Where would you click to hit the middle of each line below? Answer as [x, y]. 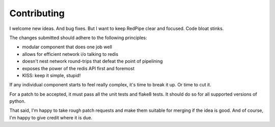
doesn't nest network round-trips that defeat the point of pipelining [92, 61]
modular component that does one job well [67, 47]
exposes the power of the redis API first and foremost [78, 68]
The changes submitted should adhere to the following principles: [78, 38]
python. [17, 101]
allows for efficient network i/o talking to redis [70, 54]
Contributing [37, 13]
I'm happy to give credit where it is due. [51, 117]
